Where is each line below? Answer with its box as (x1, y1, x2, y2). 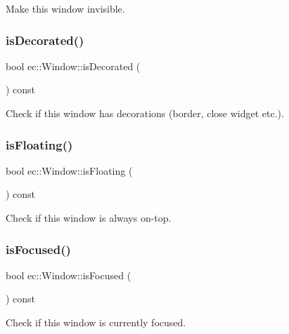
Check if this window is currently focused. (6, 315, 186, 329)
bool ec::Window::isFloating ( (6, 163, 133, 178)
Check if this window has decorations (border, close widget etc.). (6, 106, 284, 120)
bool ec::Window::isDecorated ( (6, 58, 141, 73)
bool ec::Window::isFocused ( (6, 267, 131, 282)
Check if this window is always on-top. (6, 211, 172, 225)
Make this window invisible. (6, 1, 125, 15)
